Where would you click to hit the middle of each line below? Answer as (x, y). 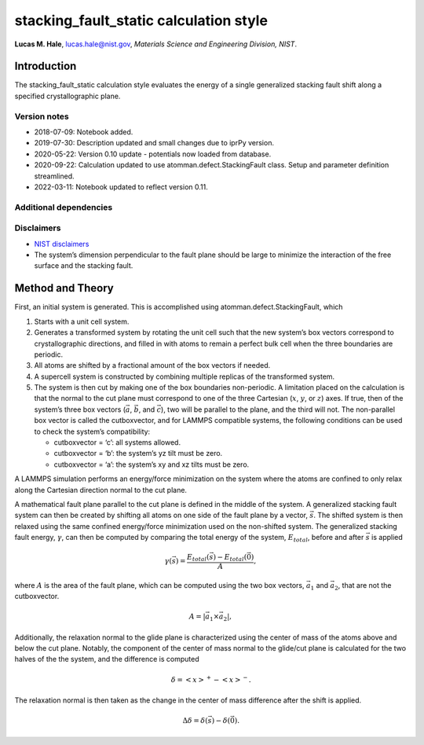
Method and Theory (64, 288)
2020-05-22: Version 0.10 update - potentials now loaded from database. (153, 154)
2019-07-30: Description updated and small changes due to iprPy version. (154, 143)
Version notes (42, 116)
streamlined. (54, 176)
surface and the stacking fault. (84, 266)
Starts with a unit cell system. (82, 321)
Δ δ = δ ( (195, 721)
